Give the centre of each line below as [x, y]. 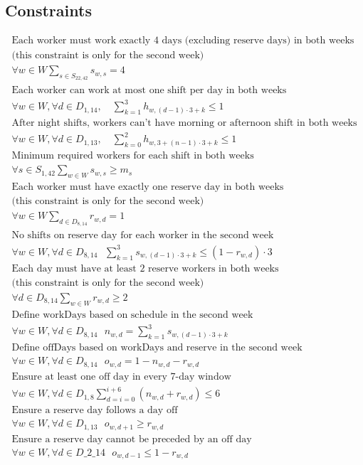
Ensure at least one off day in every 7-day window [121, 376]
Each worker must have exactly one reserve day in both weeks [148, 187]
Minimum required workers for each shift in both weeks [133, 156]
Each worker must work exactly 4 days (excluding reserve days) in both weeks [183, 41]
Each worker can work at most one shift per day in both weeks [149, 90]
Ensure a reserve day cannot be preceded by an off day [132, 439]
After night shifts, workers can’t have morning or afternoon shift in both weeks [184, 123]
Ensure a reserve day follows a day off [95, 411]
